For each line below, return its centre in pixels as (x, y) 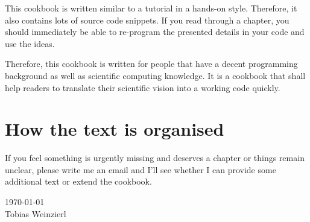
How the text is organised (115, 129)
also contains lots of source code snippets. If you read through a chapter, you (147, 20)
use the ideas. (30, 43)
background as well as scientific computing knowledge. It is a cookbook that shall (155, 75)
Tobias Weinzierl (36, 213)
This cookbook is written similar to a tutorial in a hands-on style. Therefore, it (151, 8)
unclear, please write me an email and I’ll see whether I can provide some (141, 169)
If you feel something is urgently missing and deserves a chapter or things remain (155, 158)
